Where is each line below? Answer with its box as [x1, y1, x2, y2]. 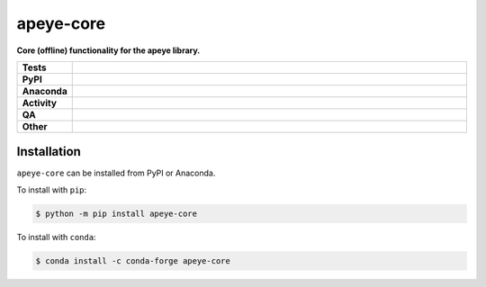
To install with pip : [16, 184, 87, 195]
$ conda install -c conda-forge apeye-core [35, 256, 231, 265]
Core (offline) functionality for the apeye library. [16, 45, 201, 56]
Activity [22, 96, 58, 109]
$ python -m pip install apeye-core [35, 208, 198, 219]
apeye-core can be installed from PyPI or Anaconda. [16, 167, 216, 179]
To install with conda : [16, 231, 96, 242]
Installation [16, 144, 81, 159]
